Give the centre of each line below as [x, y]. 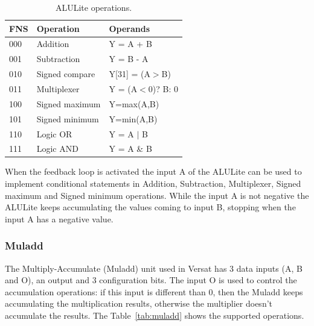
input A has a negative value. [59, 218]
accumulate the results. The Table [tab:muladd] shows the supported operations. [155, 315]
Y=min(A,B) [133, 118]
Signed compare [66, 74]
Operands [130, 28]
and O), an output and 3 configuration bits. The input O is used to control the [151, 280]
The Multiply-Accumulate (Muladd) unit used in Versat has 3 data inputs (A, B [154, 268]
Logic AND [57, 149]
